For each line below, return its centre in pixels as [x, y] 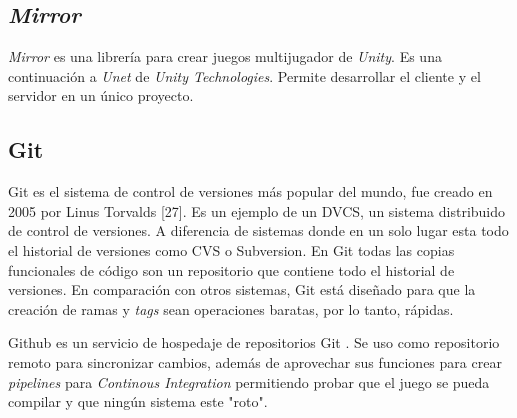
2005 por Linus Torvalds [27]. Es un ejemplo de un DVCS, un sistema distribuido [257, 210]
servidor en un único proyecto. [101, 95]
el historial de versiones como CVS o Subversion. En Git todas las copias [231, 249]
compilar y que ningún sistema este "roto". [138, 401]
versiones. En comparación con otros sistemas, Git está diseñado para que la [242, 289]
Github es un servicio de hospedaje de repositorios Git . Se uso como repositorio [254, 342]
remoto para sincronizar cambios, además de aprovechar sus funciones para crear [255, 361]
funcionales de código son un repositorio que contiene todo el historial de [231, 269]
